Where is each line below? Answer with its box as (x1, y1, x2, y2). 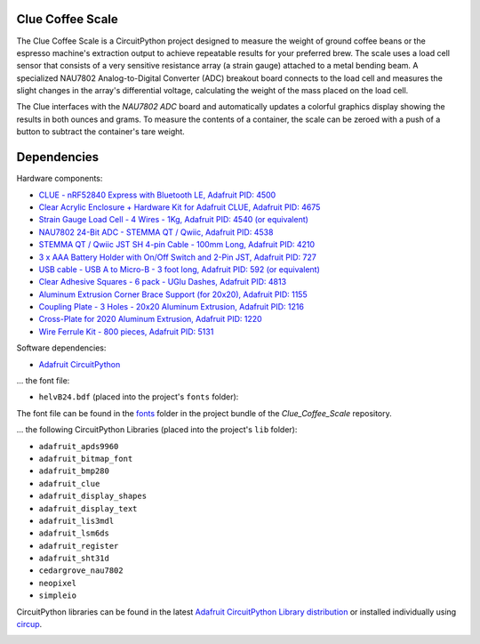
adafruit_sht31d (38, 553, 110, 564)
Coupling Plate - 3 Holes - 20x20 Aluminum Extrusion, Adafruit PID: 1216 (38, 302, 304, 312)
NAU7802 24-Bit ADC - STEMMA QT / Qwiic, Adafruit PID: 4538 (38, 227, 274, 237)
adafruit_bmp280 (38, 466, 110, 476)
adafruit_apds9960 (38, 441, 119, 451)
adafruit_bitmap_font (38, 454, 133, 463)
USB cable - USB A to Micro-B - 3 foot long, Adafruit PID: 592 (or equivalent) (38, 263, 320, 275)
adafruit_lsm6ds (38, 528, 110, 538)
